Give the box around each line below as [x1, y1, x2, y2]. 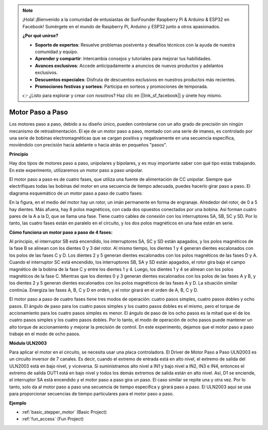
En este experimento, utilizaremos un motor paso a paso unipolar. [9, 167, 143, 173]
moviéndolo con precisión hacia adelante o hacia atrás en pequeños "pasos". [9, 142, 167, 148]
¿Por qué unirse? [22, 33, 59, 39]
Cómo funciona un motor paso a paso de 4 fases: [9, 229, 113, 235]
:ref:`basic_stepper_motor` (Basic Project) [21, 409, 107, 415]
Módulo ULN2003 [9, 340, 47, 346]
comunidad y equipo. [35, 49, 78, 55]
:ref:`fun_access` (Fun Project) [21, 416, 84, 422]
